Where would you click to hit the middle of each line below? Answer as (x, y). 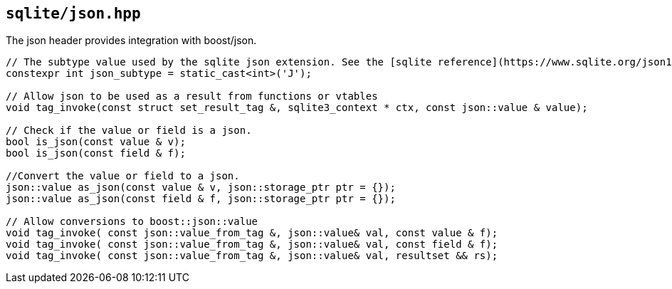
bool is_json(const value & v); (96, 142)
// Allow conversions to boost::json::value (132, 222)
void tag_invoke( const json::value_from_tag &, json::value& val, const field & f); (252, 245)
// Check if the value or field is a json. (129, 131)
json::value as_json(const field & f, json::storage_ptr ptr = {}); (201, 199)
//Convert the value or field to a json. (123, 176)
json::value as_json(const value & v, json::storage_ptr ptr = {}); (201, 188)
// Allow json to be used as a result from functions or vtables (192, 96)
